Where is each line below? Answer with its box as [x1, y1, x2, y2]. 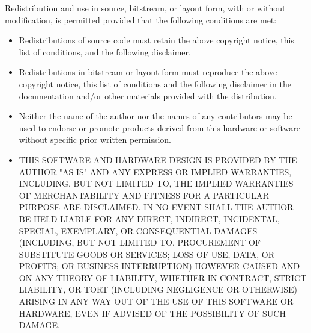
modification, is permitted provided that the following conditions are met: [5, 13, 277, 26]
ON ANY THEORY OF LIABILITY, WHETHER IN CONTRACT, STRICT [19, 271, 307, 284]
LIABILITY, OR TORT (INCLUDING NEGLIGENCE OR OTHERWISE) [19, 283, 298, 296]
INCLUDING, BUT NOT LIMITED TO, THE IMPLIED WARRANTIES [19, 177, 294, 190]
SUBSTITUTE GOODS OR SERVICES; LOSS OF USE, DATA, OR [19, 247, 275, 260]
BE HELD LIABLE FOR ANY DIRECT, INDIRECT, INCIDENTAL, [19, 212, 280, 225]
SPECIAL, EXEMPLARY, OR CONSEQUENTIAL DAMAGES [19, 224, 258, 237]
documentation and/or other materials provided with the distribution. [19, 89, 277, 102]
